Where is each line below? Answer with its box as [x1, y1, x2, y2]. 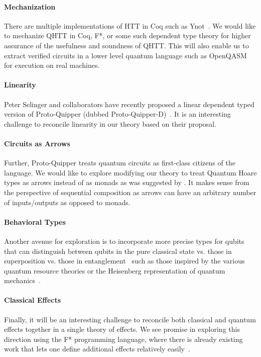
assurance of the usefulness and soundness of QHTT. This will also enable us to [4, 40, 249, 50]
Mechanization [4, 1, 56, 12]
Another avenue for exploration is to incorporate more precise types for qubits [4, 235, 244, 246]
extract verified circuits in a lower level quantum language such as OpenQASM [4, 50, 247, 60]
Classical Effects [4, 295, 61, 305]
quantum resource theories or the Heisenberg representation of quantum [4, 265, 225, 276]
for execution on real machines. [4, 60, 100, 70]
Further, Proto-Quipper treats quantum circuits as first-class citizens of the [4, 157, 235, 168]
